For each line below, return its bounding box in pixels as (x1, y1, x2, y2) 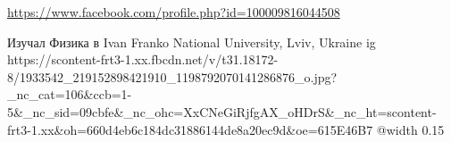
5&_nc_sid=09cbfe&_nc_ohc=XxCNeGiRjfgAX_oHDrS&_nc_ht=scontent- (7, 102, 437, 121)
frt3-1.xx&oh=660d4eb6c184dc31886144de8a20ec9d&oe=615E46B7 (7, 120, 373, 138)
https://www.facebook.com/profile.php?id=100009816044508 (7, 3, 340, 21)
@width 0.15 (376, 120, 445, 138)
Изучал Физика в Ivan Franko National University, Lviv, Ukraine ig (7, 32, 376, 51)
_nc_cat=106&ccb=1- (7, 85, 132, 104)
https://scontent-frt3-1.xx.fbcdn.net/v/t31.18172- (7, 50, 279, 69)
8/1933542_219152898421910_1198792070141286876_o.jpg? (7, 67, 338, 86)
